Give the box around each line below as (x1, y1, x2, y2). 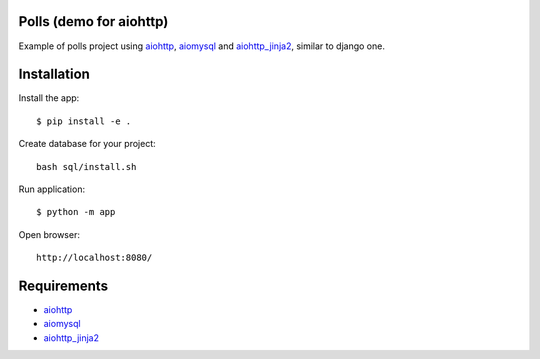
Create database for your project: (18, 138, 156, 150)
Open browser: (18, 228, 80, 240)
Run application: (18, 183, 85, 195)
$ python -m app (36, 206, 116, 218)
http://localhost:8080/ (36, 252, 153, 264)
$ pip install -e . (36, 115, 132, 127)
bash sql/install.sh (36, 161, 137, 172)
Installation (18, 66, 90, 83)
